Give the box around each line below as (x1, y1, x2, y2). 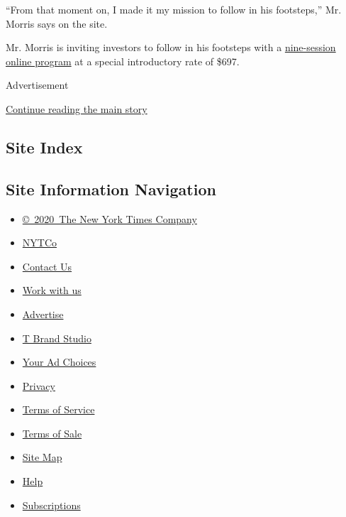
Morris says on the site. (6, 16, 108, 31)
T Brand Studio (22, 330, 91, 345)
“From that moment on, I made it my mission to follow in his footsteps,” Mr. (6, 2, 342, 16)
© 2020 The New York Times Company (22, 211, 197, 226)
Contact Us (22, 258, 72, 273)
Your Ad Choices (22, 354, 96, 369)
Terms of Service (22, 402, 95, 417)
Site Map (22, 450, 62, 464)
